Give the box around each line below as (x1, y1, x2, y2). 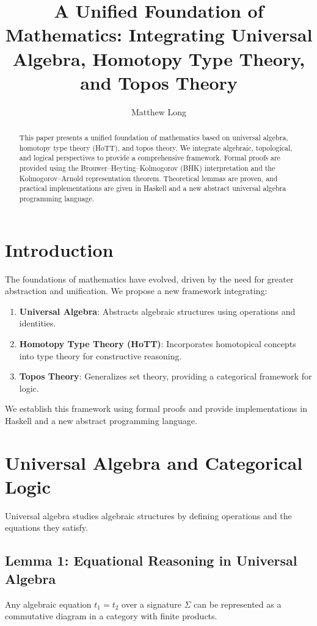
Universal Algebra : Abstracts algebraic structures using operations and (19, 304, 296, 317)
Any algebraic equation (5, 597, 92, 610)
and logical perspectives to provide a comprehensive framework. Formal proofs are (19, 153, 280, 163)
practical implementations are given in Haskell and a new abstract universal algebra (19, 183, 286, 193)
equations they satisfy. (5, 521, 88, 534)
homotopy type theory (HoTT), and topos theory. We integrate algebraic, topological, (19, 142, 293, 153)
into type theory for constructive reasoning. (19, 349, 182, 362)
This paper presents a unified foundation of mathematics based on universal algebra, (19, 132, 288, 143)
